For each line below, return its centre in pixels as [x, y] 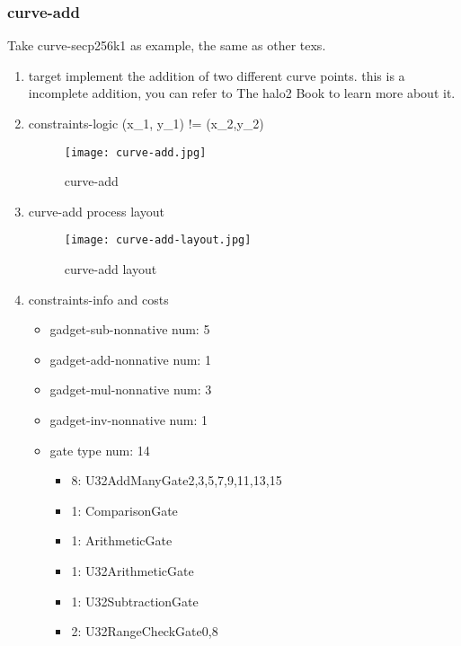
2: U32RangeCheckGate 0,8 [145, 631]
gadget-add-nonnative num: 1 [130, 359]
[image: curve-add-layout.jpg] [158, 240]
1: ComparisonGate [124, 510]
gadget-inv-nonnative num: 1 [129, 420]
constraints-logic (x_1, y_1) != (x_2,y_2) [146, 123]
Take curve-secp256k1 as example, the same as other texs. [167, 45]
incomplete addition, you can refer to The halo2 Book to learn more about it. [242, 93]
